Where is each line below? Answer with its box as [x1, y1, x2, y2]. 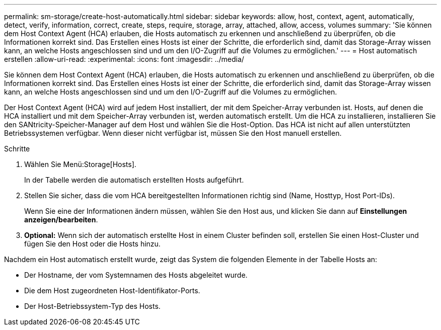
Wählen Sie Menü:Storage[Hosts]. [24, 160, 136, 169]
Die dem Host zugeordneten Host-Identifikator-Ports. [24, 286, 200, 295]
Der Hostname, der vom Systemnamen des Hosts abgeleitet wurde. [24, 271, 248, 279]
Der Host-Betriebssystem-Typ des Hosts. [24, 302, 161, 310]
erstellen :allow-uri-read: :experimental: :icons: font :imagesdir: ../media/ [4, 55, 244, 63]
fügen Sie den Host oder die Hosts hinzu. [24, 239, 161, 248]
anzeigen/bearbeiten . [24, 215, 98, 224]
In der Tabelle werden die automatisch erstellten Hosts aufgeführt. [24, 176, 244, 184]
